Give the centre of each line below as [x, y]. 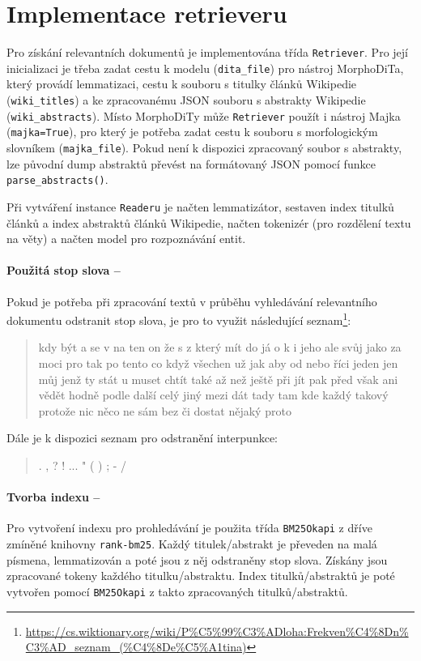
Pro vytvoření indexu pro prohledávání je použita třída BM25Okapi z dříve [189, 528]
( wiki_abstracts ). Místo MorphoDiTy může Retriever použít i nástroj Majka [204, 115]
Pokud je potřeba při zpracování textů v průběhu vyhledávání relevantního [192, 301]
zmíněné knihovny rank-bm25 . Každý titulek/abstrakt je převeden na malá [192, 544]
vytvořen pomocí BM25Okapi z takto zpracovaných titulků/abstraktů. [177, 591]
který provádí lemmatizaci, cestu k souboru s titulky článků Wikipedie [182, 84]
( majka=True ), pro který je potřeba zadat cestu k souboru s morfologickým [192, 132]
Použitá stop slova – [64, 270]
